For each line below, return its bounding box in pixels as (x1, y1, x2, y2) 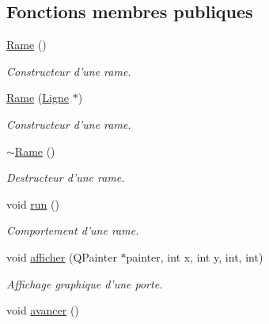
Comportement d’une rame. (6, 222, 139, 239)
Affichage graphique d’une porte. (6, 275, 163, 292)
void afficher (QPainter (6, 248, 117, 265)
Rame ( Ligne (6, 89, 69, 106)
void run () (6, 195, 59, 212)
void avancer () (6, 302, 79, 318)
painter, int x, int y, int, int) (126, 248, 263, 265)
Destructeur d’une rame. (6, 169, 125, 186)
